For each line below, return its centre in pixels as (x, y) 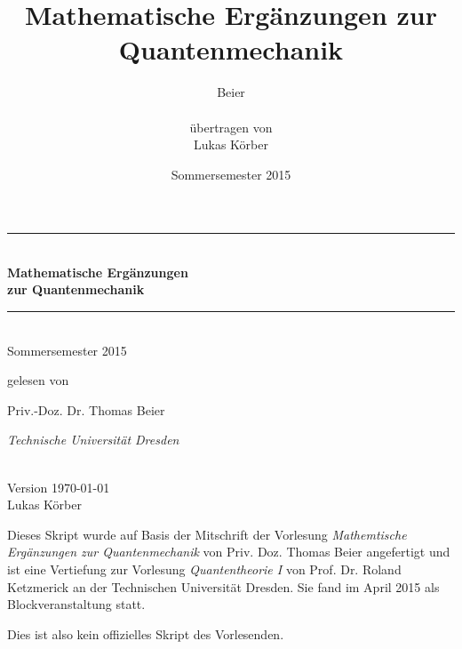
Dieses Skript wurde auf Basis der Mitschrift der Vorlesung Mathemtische (207, 534)
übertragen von (231, 127)
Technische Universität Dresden (93, 440)
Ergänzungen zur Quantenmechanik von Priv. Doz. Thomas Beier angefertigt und (229, 552)
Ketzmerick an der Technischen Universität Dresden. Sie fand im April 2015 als (223, 586)
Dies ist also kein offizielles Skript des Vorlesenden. (146, 633)
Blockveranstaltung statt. (76, 604)
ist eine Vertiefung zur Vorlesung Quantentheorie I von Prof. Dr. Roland (204, 569)
